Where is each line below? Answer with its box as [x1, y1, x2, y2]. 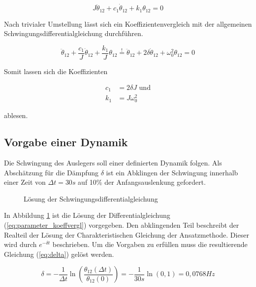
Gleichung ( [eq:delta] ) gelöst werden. [4, 248, 114, 259]
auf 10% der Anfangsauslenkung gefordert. [78, 177, 206, 187]
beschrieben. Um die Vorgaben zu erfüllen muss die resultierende [52, 239, 248, 249]
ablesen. [4, 110, 28, 121]
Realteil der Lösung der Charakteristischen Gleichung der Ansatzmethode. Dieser [4, 229, 249, 240]
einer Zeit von [4, 177, 46, 187]
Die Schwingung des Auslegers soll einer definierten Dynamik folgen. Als [4, 158, 222, 168]
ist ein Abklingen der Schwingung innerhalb [106, 167, 238, 177]
